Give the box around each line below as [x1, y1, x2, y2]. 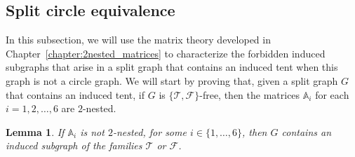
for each [315, 87, 349, 102]
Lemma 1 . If [6, 124, 65, 139]
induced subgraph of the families [6, 138, 142, 153]
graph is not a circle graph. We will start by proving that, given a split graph [6, 73, 338, 88]
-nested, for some [112, 124, 187, 139]
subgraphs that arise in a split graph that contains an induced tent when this [6, 60, 338, 74]
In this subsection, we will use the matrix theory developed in [6, 32, 271, 47]
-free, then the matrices [199, 87, 300, 102]
